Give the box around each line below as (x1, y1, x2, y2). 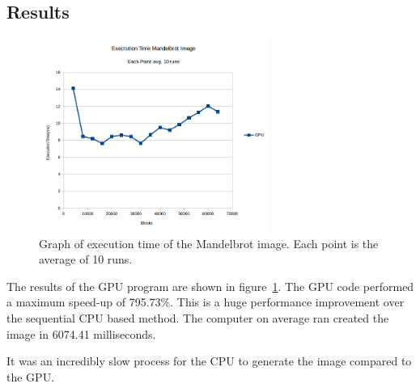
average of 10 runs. (39, 251, 133, 268)
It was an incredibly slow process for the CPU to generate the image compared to (6, 352, 412, 369)
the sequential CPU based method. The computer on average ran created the (6, 309, 389, 326)
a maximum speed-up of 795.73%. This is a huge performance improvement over (6, 293, 405, 310)
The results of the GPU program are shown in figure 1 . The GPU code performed (6, 277, 414, 294)
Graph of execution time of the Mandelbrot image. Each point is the (39, 234, 379, 251)
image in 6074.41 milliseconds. (6, 325, 156, 342)
